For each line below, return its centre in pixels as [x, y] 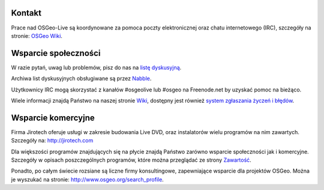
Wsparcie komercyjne [53, 118]
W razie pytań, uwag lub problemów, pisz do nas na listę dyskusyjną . [96, 67]
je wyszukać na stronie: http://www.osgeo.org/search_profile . [88, 179]
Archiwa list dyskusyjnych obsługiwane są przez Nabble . [81, 79]
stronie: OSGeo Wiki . [37, 35]
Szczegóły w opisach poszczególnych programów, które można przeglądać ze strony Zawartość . [131, 160]
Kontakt [26, 13]
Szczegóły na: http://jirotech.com [52, 141]
